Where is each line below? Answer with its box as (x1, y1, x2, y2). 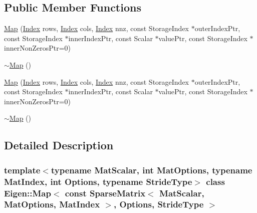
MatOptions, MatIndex (4, 198, 100, 210)
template (4, 163, 41, 176)
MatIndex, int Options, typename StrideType (4, 175, 192, 187)
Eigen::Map (4, 186, 51, 199)
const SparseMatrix (65, 186, 146, 199)
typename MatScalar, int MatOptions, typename (51, 163, 252, 176)
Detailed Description (4, 137, 114, 153)
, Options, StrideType (114, 198, 204, 210)
